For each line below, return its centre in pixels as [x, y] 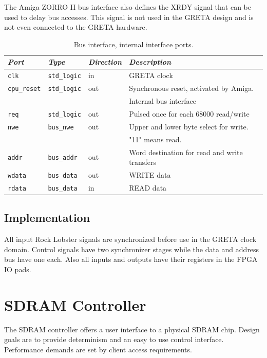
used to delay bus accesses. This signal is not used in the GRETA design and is [129, 17]
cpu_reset [24, 89]
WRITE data [150, 175]
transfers [142, 162]
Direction [105, 62]
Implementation [47, 218]
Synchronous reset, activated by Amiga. [192, 88]
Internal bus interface [163, 101]
